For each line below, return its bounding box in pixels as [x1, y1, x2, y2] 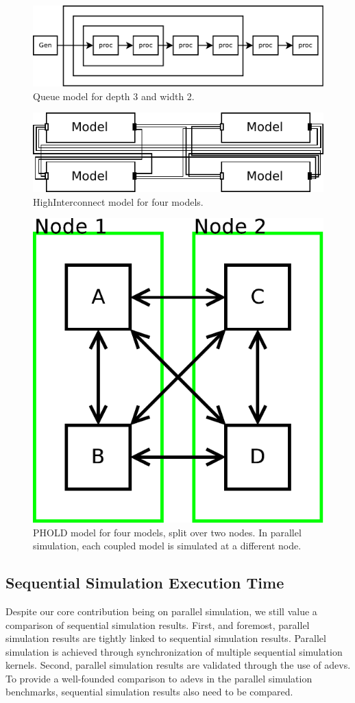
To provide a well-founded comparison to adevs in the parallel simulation [5, 671, 313, 685]
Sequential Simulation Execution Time [5, 572, 284, 593]
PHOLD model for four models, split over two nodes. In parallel [33, 525, 302, 539]
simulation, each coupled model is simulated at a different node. [33, 538, 302, 553]
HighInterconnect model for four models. [33, 194, 204, 208]
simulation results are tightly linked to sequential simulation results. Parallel [5, 631, 326, 645]
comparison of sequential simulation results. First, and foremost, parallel [5, 617, 310, 632]
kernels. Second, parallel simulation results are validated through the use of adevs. [5, 658, 351, 672]
